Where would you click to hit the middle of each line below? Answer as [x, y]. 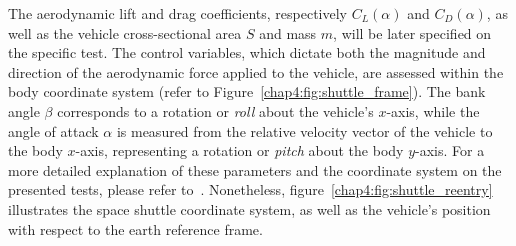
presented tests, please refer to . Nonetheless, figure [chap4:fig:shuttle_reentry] [250, 189]
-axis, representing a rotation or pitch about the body [239, 150]
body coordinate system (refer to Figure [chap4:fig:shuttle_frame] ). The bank [247, 91]
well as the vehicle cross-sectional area [125, 32]
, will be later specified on [412, 32]
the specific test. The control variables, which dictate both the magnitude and [247, 52]
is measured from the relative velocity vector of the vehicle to [304, 130]
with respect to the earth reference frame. [135, 228]
